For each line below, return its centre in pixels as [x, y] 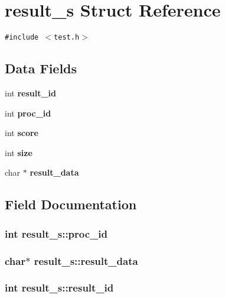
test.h [67, 38]
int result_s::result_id [59, 288]
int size [19, 152]
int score [22, 133]
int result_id [31, 93]
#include [22, 38]
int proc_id [28, 113]
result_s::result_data [86, 260]
